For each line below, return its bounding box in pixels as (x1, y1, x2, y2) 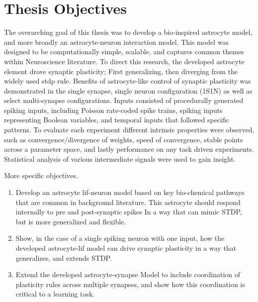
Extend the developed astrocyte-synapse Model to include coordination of (15, 269, 241, 280)
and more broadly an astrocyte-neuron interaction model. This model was (4, 36, 229, 47)
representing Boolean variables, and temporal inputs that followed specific (4, 114, 229, 125)
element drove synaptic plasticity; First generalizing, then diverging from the (4, 66, 238, 76)
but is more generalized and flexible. (15, 216, 126, 226)
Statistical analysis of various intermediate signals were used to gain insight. (4, 153, 236, 164)
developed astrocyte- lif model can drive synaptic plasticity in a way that (15, 243, 237, 253)
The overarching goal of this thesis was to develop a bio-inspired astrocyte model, (4, 27, 253, 37)
